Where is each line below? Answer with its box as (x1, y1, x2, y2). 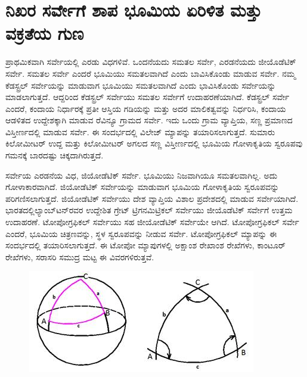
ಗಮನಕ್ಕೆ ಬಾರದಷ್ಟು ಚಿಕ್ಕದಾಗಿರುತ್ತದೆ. (5, 149, 104, 161)
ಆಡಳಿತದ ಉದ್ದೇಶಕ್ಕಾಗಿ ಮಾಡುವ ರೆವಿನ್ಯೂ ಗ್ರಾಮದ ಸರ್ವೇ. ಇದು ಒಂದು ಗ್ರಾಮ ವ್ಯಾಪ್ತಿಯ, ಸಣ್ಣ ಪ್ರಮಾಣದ (5, 114, 293, 126)
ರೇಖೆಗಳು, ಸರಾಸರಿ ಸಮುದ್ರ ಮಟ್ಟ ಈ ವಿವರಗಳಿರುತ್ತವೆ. (5, 250, 154, 263)
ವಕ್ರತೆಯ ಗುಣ (5, 21, 84, 45)
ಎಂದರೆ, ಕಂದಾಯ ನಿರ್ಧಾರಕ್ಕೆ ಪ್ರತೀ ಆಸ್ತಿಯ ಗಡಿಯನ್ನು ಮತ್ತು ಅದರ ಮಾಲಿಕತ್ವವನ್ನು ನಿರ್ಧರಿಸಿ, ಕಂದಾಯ (5, 102, 286, 114)
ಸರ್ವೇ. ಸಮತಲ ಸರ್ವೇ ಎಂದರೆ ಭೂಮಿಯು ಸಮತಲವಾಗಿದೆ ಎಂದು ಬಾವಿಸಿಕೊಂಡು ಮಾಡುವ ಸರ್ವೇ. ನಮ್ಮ (5, 67, 296, 79)
